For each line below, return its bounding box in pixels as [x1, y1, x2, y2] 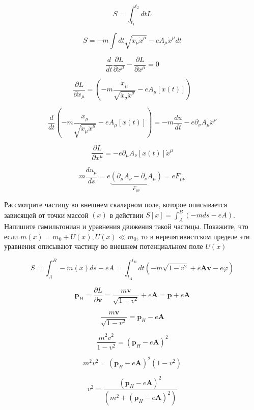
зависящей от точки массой [4, 209, 89, 220]
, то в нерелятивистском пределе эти [136, 231, 250, 241]
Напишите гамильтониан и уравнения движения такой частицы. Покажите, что [4, 221, 248, 232]
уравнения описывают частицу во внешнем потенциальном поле [4, 241, 203, 251]
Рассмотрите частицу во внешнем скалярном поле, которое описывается [4, 199, 228, 210]
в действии [109, 209, 144, 220]
